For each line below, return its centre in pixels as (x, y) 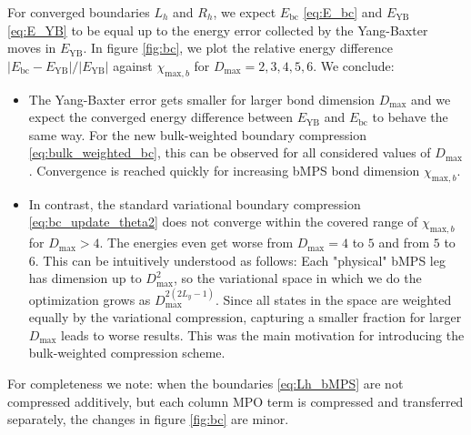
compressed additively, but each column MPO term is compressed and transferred (235, 401)
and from (404, 243)
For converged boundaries (79, 12)
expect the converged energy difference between (160, 117)
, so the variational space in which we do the (297, 278)
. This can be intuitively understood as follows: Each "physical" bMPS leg (240, 260)
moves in (32, 48)
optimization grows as (90, 299)
